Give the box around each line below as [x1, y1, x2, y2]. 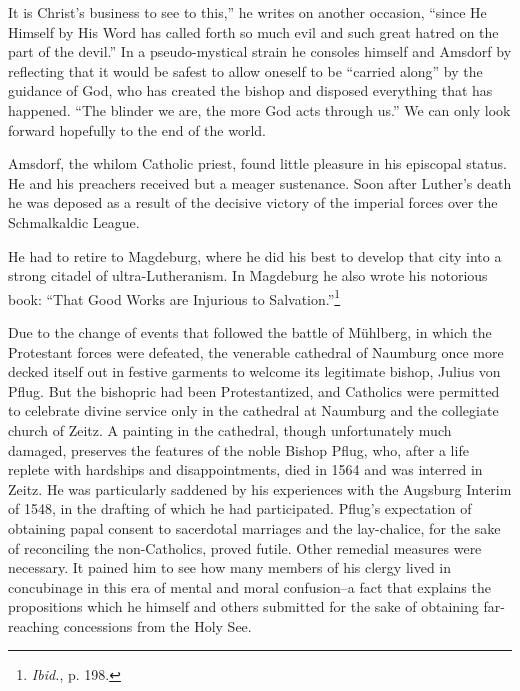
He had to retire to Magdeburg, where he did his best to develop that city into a [8, 245, 502, 266]
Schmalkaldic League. [8, 211, 140, 232]
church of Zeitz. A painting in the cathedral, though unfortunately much [8, 419, 452, 440]
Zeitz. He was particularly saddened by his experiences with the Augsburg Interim [8, 478, 512, 499]
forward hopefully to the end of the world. [8, 119, 266, 140]
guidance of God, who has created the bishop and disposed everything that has [8, 80, 493, 101]
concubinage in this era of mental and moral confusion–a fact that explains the [8, 576, 491, 597]
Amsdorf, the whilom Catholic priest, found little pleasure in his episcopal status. [8, 153, 507, 174]
